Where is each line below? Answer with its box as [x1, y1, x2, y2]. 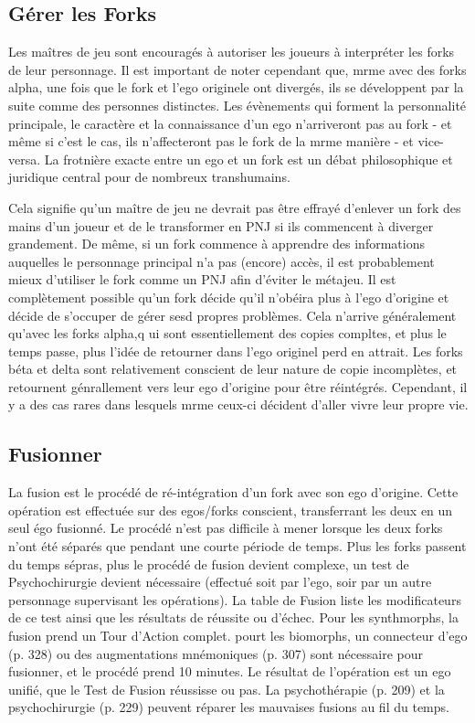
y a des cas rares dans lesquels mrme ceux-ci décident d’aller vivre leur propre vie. [8, 395, 469, 414]
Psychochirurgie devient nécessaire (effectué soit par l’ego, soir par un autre [8, 572, 432, 591]
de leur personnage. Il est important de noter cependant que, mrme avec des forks [8, 59, 467, 79]
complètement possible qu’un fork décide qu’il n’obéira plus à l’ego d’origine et [8, 287, 449, 306]
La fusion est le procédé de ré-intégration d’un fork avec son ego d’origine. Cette [8, 483, 459, 502]
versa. [8, 149, 41, 168]
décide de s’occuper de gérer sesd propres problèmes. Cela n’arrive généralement [8, 305, 457, 324]
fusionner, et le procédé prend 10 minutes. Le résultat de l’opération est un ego [8, 662, 451, 681]
